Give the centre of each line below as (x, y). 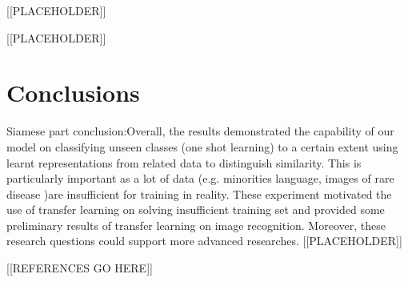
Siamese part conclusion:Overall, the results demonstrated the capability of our (200, 131)
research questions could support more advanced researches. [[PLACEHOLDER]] (204, 241)
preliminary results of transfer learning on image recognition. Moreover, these (196, 225)
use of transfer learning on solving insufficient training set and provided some (196, 209)
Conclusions (73, 93)
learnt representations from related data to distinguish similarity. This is (184, 162)
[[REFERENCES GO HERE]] (80, 268)
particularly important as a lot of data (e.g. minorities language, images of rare (200, 178)
